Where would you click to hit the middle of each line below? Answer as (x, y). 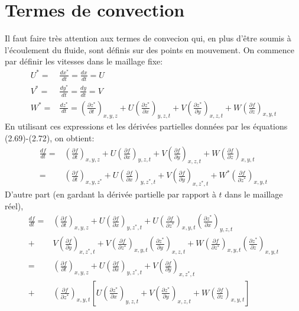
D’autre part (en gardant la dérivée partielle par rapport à (110, 194)
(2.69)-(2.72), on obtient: (50, 137)
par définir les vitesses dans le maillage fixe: (84, 61)
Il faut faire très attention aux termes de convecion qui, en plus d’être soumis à (148, 38)
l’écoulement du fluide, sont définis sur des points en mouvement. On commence (149, 49)
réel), (14, 205)
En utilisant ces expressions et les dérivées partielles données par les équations (146, 126)
